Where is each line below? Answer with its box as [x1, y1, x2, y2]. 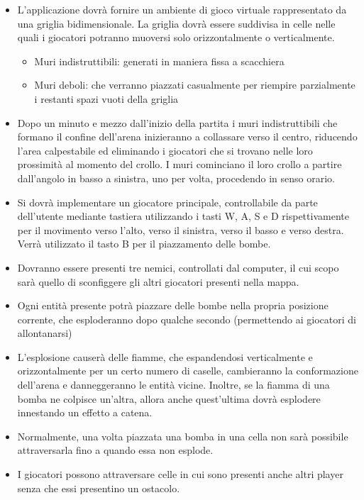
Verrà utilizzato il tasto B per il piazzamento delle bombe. [17, 236, 271, 251]
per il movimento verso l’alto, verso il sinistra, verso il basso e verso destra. [17, 222, 344, 237]
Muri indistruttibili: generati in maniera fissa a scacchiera [34, 53, 285, 68]
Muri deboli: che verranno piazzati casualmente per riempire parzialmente [34, 77, 355, 92]
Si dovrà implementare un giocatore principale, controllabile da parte [17, 194, 318, 209]
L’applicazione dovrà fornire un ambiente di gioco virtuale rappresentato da [17, 2, 347, 16]
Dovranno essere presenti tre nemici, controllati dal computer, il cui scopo [17, 260, 339, 274]
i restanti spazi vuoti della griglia [34, 91, 179, 106]
